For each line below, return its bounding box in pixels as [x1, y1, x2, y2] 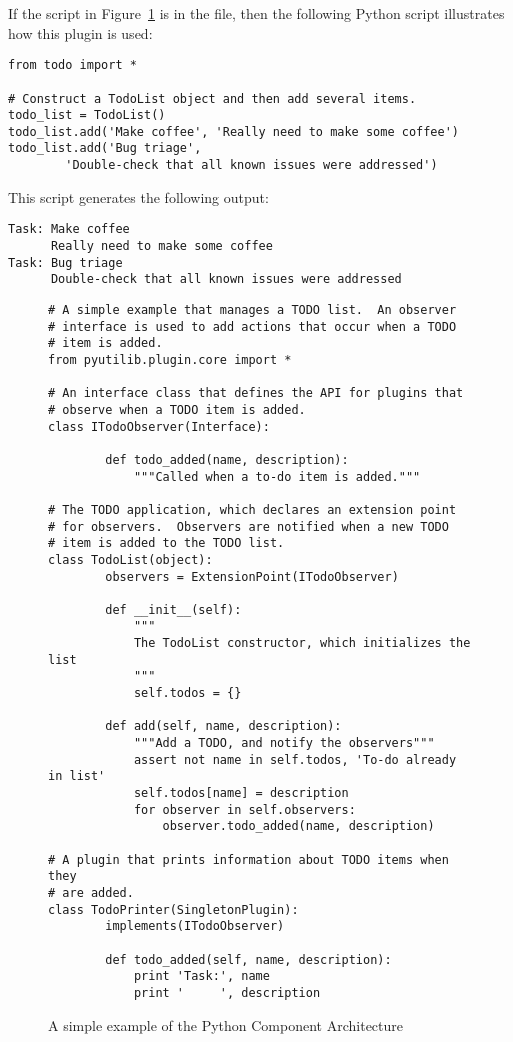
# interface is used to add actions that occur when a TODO [48, 319, 457, 334]
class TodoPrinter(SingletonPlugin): [48, 902, 299, 917]
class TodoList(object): [48, 552, 213, 567]
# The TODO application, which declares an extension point [48, 502, 457, 517]
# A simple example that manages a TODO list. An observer [48, 303, 457, 317]
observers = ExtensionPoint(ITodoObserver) [105, 569, 399, 584]
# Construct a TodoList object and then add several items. [8, 91, 417, 106]
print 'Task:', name [133, 969, 270, 984]
